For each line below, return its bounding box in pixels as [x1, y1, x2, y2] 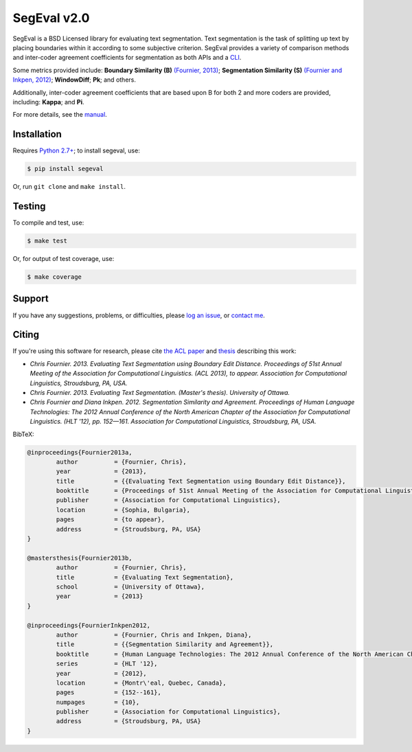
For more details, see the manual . [12, 111, 108, 119]
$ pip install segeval [27, 165, 104, 173]
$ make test [27, 237, 68, 245]
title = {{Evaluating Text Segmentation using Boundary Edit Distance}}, [56, 477, 346, 485]
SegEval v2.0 [12, 10, 90, 25]
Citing [12, 329, 39, 341]
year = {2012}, [56, 670, 147, 677]
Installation [12, 128, 62, 140]
